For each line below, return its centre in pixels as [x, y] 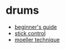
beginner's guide [35, 27]
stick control [30, 33]
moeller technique [37, 39]
